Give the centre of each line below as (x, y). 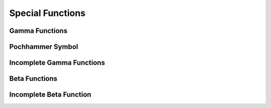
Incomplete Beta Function (50, 95)
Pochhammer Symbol (44, 47)
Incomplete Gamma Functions (57, 63)
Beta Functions (33, 79)
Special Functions (47, 13)
